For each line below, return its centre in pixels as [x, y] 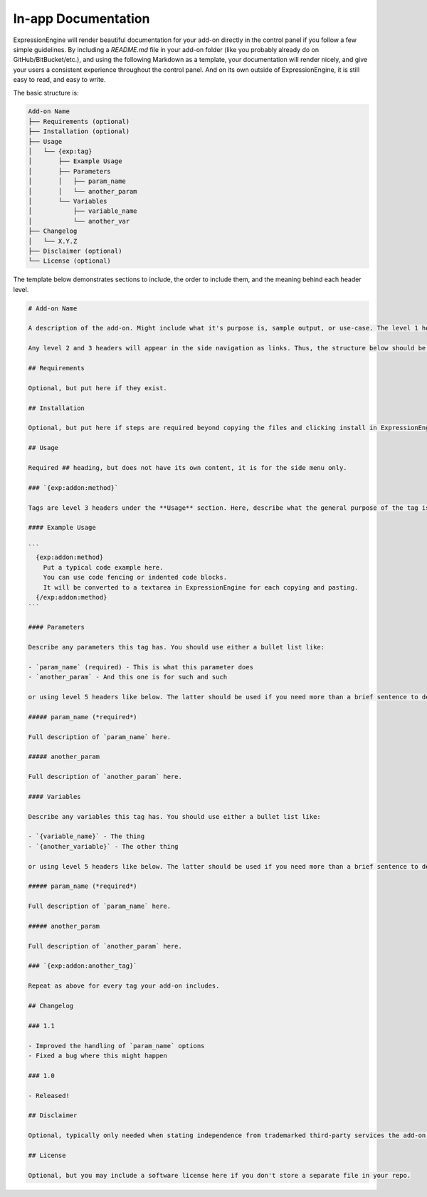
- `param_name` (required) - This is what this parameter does [141, 667]
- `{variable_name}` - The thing [86, 836]
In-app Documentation [81, 19]
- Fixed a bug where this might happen [97, 1056]
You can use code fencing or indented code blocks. [135, 577]
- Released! [49, 1096]
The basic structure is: [46, 93]
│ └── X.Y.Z [53, 241]
